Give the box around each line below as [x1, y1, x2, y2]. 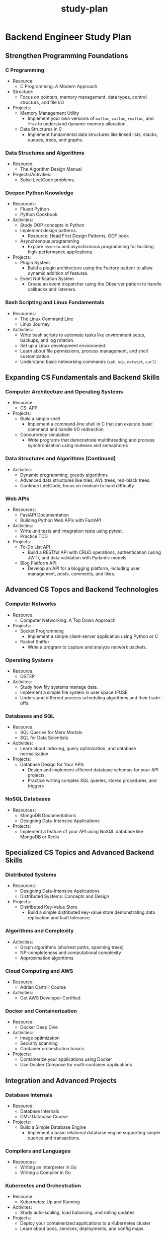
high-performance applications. [27, 249, 94, 255]
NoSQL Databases [5, 795, 51, 803]
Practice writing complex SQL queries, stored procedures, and [27, 777, 157, 783]
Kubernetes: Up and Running [20, 1199, 80, 1205]
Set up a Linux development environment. [20, 342, 107, 348]
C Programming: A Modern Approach [20, 83, 98, 89]
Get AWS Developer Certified [20, 995, 80, 1001]
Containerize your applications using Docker [20, 1056, 112, 1062]
